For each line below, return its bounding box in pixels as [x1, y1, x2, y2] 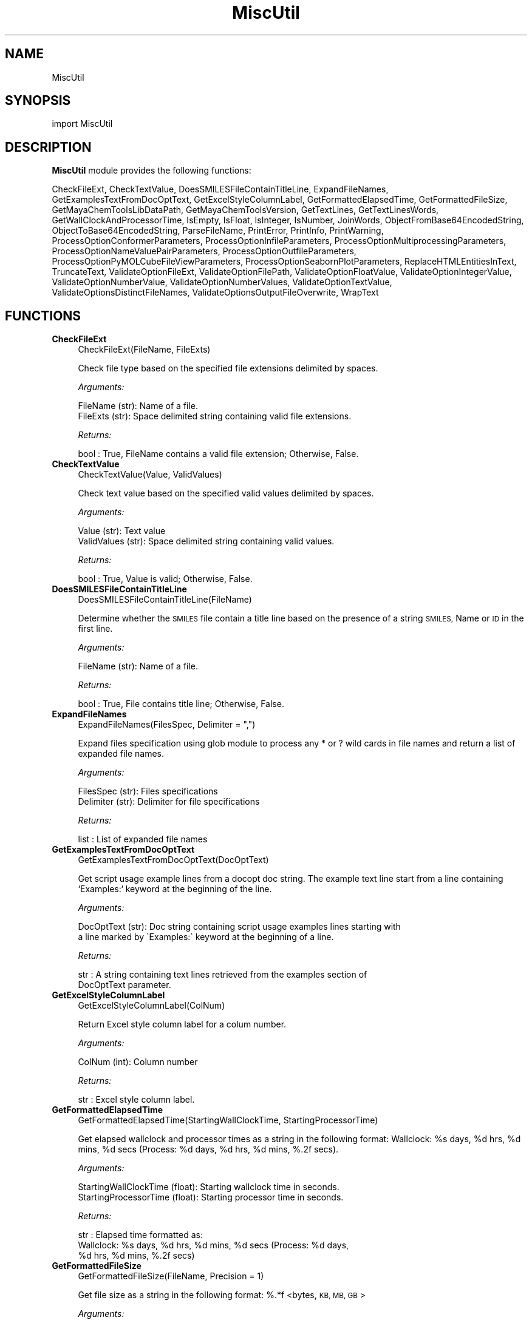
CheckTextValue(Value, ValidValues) [78, 469, 222, 480]
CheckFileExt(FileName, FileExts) [78, 344, 211, 355]
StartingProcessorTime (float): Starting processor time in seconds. [78, 1192, 344, 1203]
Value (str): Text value [78, 526, 166, 536]
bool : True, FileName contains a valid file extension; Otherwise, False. [78, 448, 359, 459]
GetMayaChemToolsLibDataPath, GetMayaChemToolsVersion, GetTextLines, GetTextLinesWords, [52, 205, 439, 215]
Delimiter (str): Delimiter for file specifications [78, 796, 260, 807]
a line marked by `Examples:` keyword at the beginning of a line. [78, 932, 334, 942]
